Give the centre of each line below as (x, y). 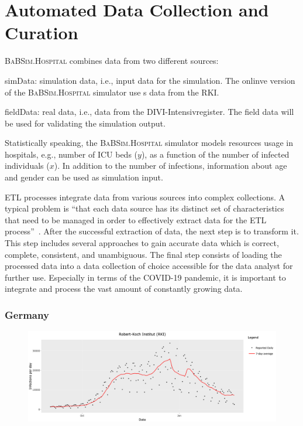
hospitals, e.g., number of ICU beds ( (71, 154)
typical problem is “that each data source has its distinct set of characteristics (144, 208)
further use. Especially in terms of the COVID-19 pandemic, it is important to (145, 277)
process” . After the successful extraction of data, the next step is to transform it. (152, 231)
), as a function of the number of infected (215, 154)
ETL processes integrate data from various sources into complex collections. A (145, 197)
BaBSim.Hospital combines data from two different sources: (112, 61)
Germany (27, 314)
